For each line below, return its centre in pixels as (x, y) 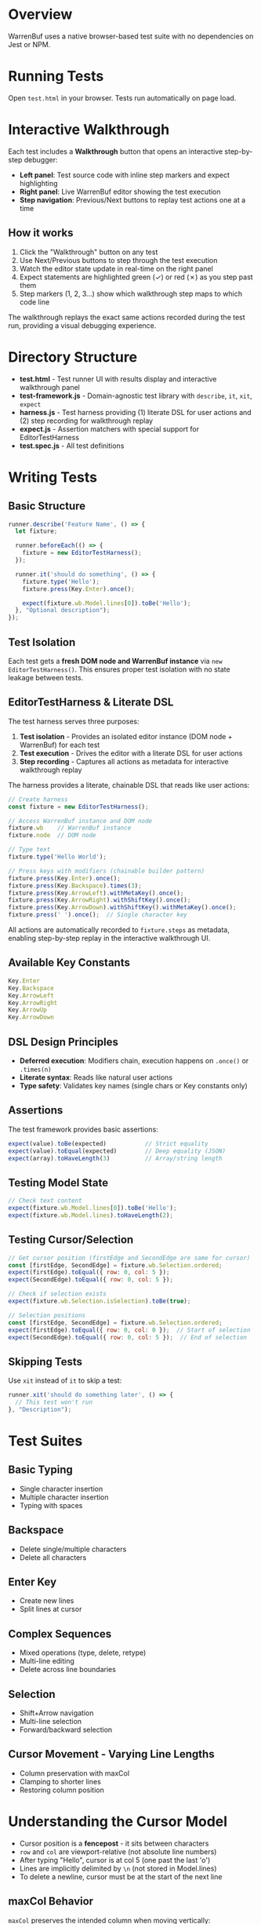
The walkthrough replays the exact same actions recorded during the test (127, 317)
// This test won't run (54, 1402)
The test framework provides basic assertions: (83, 1129)
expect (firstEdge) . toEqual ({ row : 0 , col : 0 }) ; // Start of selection (129, 1330)
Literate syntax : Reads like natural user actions (96, 1077)
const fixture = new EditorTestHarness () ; (78, 807)
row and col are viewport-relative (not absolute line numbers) (118, 1851)
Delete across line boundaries (67, 1670)
